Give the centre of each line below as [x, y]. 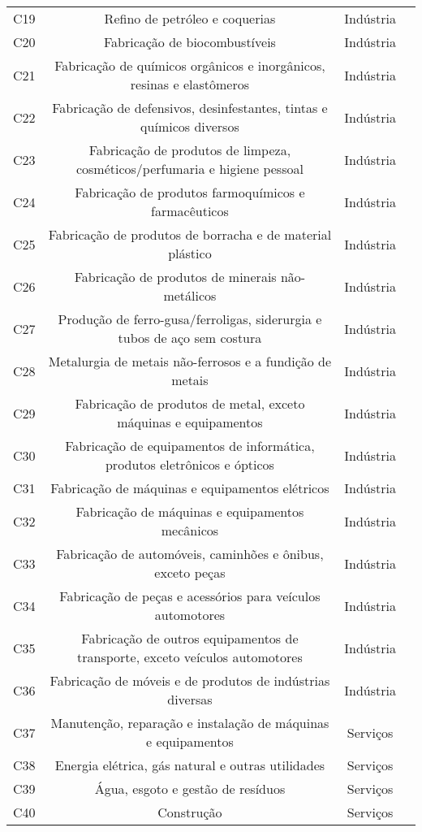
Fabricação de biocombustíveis [189, 42]
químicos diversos [190, 126]
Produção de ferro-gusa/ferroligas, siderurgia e [190, 319]
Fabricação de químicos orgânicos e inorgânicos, [190, 65]
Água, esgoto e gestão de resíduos [190, 789]
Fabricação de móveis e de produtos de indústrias [190, 680]
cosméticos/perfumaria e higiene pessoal [189, 169]
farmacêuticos [190, 211]
